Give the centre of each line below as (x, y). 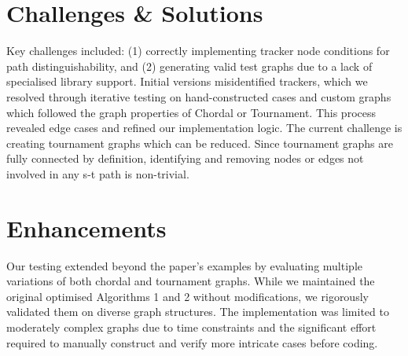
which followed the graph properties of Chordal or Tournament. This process (191, 112)
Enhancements (86, 228)
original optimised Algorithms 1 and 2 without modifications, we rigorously (187, 296)
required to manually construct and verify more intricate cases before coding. (192, 342)
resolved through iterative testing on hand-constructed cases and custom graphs (199, 96)
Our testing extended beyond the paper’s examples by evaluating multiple (184, 265)
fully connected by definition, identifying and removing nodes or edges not (185, 158)
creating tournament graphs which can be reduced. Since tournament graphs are (200, 143)
